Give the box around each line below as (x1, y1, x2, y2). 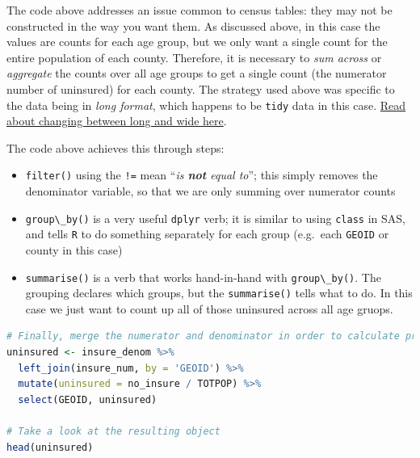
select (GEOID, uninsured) (18, 393, 157, 405)
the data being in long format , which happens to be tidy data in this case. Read (6, 96, 406, 113)
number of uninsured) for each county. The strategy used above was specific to (6, 80, 395, 97)
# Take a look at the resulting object (6, 426, 220, 438)
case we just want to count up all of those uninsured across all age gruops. (25, 300, 393, 317)
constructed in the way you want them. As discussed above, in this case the (6, 17, 380, 34)
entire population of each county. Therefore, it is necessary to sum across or (6, 48, 382, 65)
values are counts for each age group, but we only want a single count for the (6, 33, 388, 50)
